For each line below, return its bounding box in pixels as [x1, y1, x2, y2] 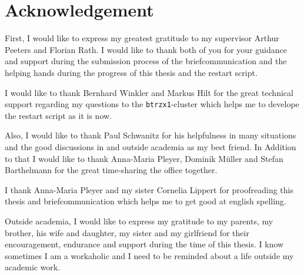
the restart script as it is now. [5, 109, 112, 121]
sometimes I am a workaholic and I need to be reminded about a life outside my [5, 249, 294, 261]
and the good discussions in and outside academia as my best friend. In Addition [5, 140, 296, 153]
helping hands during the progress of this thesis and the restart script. [5, 66, 258, 78]
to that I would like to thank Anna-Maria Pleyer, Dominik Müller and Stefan [5, 152, 283, 164]
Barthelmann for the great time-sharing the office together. [5, 164, 218, 176]
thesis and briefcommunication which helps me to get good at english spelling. [5, 195, 286, 207]
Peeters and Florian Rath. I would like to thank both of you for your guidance [5, 43, 287, 55]
